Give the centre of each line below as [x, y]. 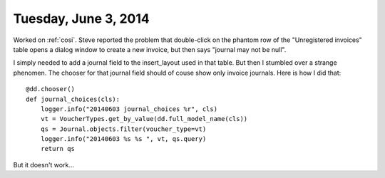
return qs [57, 149]
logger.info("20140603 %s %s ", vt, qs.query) [123, 139]
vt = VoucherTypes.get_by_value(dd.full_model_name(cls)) [144, 119]
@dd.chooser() [50, 89]
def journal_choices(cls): [73, 99]
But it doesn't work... [44, 164]
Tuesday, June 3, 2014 [81, 19]
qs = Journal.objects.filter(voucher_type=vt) [123, 129]
